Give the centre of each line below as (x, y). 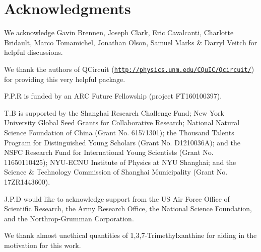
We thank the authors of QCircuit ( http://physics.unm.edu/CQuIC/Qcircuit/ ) (129, 69)
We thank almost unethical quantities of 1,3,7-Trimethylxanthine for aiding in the (130, 235)
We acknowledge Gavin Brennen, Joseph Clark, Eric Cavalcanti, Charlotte (119, 32)
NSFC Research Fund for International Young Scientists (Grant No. (109, 152)
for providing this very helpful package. (65, 79)
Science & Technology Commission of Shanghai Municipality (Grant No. (116, 172)
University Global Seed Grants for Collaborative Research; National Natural (122, 122)
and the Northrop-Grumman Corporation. (69, 218)
